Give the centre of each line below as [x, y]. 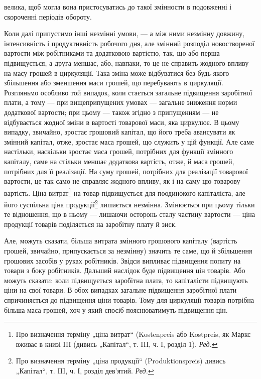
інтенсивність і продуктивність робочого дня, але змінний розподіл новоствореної [129, 43]
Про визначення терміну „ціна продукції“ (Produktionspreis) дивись [121, 361]
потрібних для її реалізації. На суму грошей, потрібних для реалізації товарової [126, 171]
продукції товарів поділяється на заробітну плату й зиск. [91, 224]
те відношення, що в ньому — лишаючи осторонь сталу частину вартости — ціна [129, 214]
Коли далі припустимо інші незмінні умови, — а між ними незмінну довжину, [124, 33]
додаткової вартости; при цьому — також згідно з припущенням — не [111, 112]
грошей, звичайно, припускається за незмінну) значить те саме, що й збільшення [128, 250]
